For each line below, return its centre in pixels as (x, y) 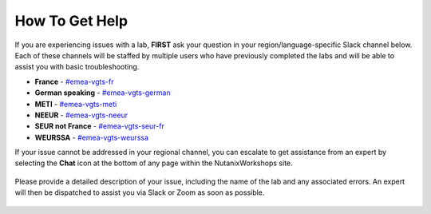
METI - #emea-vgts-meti (76, 104)
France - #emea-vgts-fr (74, 81)
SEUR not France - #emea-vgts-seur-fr (100, 126)
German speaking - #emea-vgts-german (103, 93)
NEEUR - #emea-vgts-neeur (81, 115)
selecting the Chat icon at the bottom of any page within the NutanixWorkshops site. (154, 163)
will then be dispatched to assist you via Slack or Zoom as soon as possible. (140, 192)
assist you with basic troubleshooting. (77, 67)
